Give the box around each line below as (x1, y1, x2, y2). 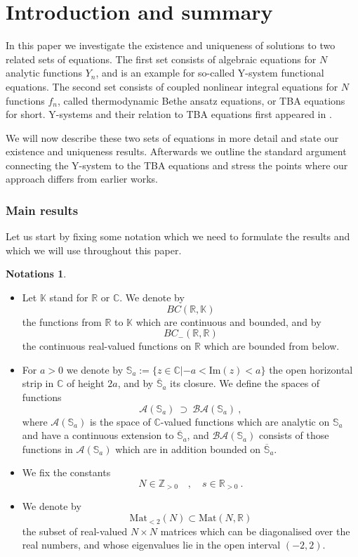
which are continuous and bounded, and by (135, 314, 321, 329)
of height (66, 376, 105, 391)
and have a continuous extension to (22, 428, 174, 443)
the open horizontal (269, 362, 353, 376)
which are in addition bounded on (115, 441, 261, 456)
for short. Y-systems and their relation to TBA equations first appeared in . (6, 107, 332, 122)
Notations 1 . (6, 266, 67, 281)
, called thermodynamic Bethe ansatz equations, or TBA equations (57, 93, 345, 107)
